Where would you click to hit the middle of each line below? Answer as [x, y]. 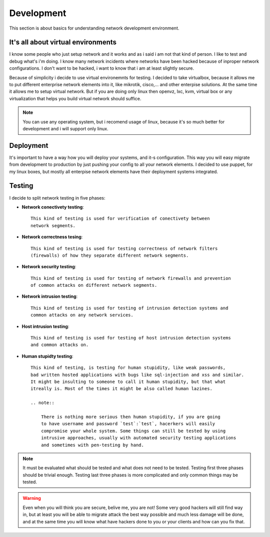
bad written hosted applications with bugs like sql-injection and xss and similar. [137, 375]
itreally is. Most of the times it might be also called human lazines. [121, 389]
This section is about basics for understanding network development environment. [94, 28]
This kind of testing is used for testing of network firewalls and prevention [131, 278]
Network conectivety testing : [53, 207]
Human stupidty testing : [47, 356]
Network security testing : [49, 267]
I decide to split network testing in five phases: [57, 198]
